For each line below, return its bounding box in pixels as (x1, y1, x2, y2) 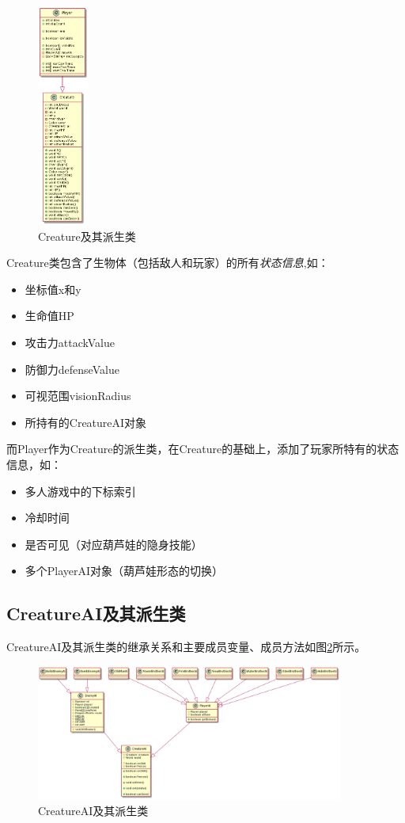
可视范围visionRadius (25, 387, 131, 404)
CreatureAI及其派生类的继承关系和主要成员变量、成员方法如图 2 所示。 (6, 638, 366, 655)
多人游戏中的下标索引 (25, 482, 136, 499)
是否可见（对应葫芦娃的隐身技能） (25, 535, 202, 552)
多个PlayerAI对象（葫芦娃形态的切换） (25, 562, 224, 579)
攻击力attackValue (25, 334, 115, 350)
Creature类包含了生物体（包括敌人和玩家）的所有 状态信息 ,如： (6, 254, 329, 271)
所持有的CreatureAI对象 (25, 413, 147, 430)
